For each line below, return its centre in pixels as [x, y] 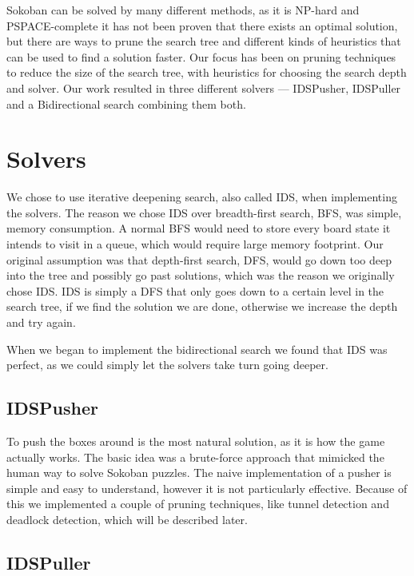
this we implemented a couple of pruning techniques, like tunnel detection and [198, 504]
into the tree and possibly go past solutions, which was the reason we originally [201, 275]
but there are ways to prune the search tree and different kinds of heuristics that [204, 41]
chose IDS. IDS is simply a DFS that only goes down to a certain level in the [195, 290]
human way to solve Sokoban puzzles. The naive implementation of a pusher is [199, 473]
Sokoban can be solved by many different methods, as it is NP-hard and [183, 10]
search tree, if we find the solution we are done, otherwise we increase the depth [202, 306]
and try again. [41, 322]
